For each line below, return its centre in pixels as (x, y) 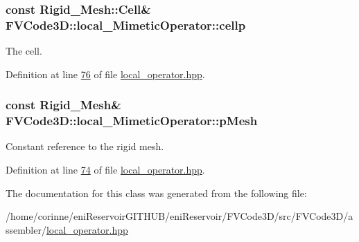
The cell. (24, 51)
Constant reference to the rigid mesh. (85, 146)
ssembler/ (26, 229)
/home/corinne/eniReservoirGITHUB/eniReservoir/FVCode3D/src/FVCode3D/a (179, 216)
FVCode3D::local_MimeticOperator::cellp (126, 25)
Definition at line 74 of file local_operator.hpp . (105, 170)
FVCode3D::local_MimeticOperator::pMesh (132, 121)
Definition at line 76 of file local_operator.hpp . (105, 74)
